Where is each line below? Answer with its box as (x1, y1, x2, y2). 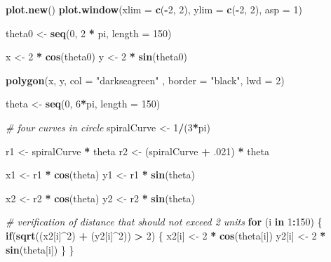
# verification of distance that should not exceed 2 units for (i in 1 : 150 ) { (6, 214, 323, 229)
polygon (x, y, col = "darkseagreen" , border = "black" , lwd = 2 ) (6, 72, 285, 87)
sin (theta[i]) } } (6, 242, 74, 256)
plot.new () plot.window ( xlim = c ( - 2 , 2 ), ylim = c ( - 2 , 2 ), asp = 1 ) (6, 2, 302, 16)
